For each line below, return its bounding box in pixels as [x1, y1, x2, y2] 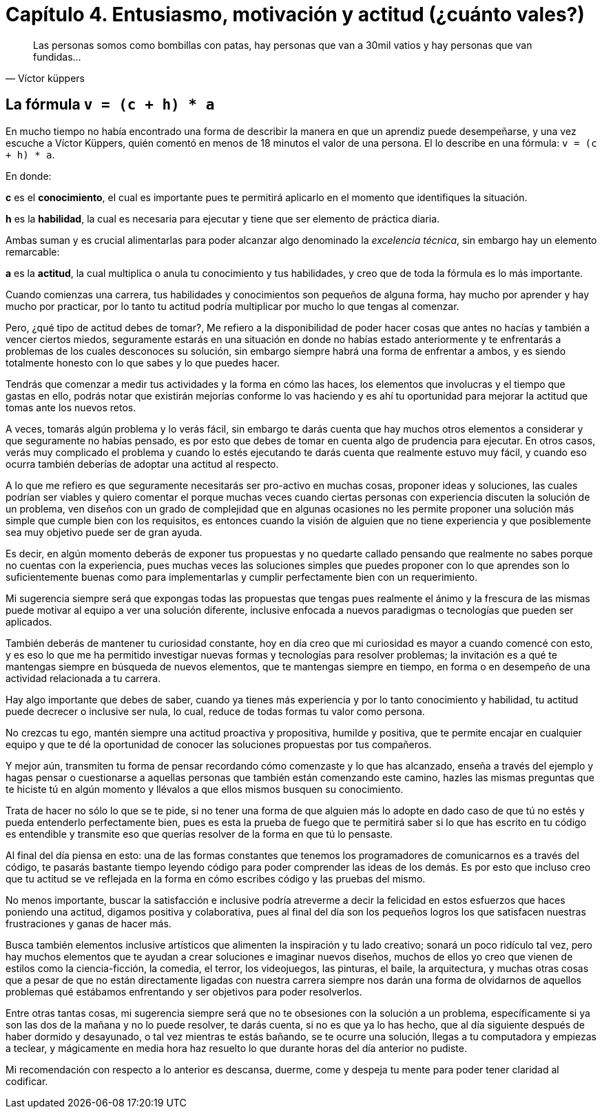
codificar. [6, 1075, 48, 1087]
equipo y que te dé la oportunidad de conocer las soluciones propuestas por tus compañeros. [6, 738, 432, 750]
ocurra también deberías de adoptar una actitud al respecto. [6, 457, 279, 470]
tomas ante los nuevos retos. [6, 401, 136, 413]
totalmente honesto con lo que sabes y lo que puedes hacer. [6, 356, 280, 369]
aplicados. [6, 615, 52, 628]
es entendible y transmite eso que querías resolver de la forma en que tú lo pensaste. [6, 827, 393, 840]
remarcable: [6, 245, 60, 258]
